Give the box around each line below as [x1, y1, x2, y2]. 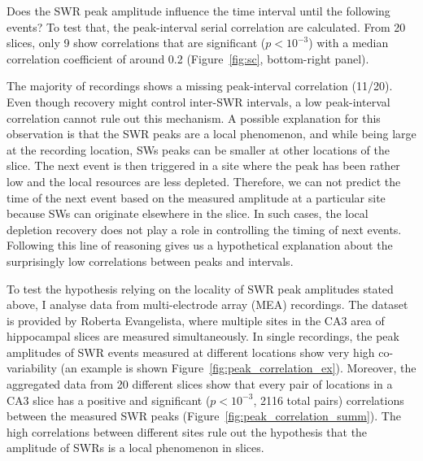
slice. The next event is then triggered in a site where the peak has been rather [7, 157, 400, 174]
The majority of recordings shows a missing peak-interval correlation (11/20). [7, 77, 393, 94]
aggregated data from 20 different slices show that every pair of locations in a [7, 376, 393, 393]
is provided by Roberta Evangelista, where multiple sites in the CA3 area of [7, 311, 385, 328]
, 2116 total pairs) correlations [253, 391, 404, 408]
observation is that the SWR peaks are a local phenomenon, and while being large [7, 125, 416, 142]
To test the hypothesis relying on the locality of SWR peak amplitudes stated [7, 280, 394, 297]
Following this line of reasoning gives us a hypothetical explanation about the [7, 237, 393, 254]
